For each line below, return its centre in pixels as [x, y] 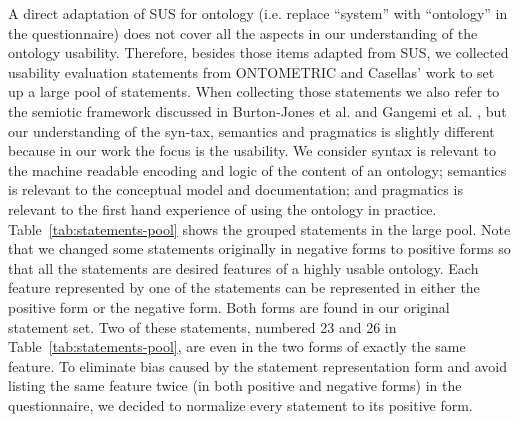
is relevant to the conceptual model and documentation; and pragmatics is [235, 189]
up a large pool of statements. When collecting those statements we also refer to [254, 91]
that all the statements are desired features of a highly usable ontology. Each [243, 267]
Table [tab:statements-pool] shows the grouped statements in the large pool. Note [259, 228]
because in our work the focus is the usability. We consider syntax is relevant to [252, 150]
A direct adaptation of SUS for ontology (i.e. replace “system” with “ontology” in [258, 13]
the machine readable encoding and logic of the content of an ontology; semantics [257, 169]
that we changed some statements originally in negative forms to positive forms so [259, 248]
